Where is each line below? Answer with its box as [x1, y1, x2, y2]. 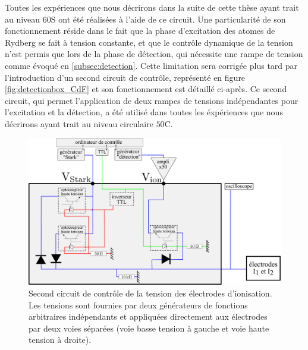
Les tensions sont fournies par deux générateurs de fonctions [29, 298, 248, 311]
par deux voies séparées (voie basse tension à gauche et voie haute [29, 321, 269, 334]
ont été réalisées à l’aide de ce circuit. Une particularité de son [58, 12, 286, 25]
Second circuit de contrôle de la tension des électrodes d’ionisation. [29, 286, 272, 299]
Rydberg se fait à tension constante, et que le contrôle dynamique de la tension [5, 36, 293, 48]
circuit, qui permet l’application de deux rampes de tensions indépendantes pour [5, 94, 298, 106]
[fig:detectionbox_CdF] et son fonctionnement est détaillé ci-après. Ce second [5, 83, 287, 95]
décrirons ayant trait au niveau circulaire [5, 117, 153, 130]
